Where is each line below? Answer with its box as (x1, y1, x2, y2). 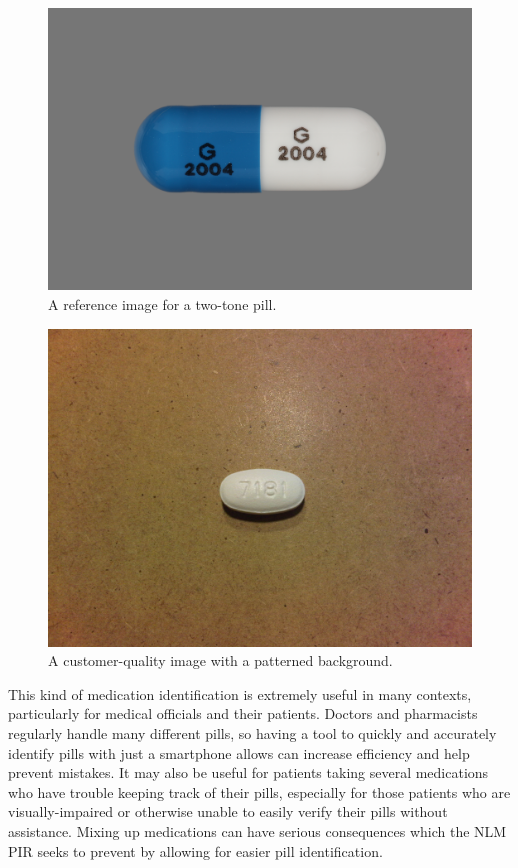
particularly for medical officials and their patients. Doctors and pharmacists (8, 703, 478, 724)
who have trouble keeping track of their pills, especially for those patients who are (8, 781, 511, 802)
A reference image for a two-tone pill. (48, 293, 277, 314)
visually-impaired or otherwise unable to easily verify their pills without (8, 801, 448, 822)
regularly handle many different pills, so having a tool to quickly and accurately (8, 722, 497, 743)
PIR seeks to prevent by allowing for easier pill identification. (8, 840, 383, 861)
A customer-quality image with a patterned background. (48, 650, 393, 671)
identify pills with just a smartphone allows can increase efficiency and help (8, 742, 470, 763)
